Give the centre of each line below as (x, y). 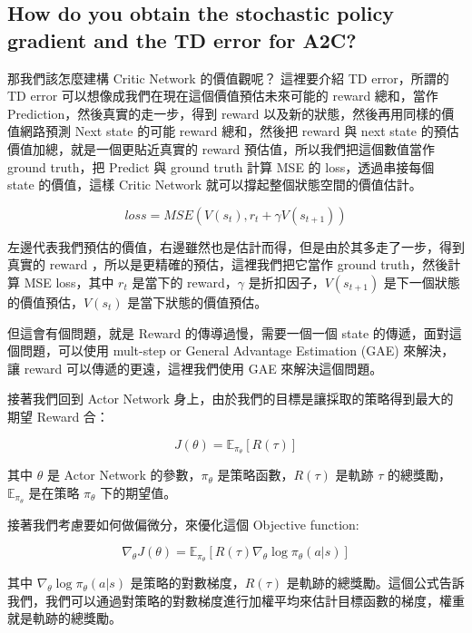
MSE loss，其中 (69, 282)
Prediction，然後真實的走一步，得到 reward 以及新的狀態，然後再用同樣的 (225, 113)
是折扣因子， (286, 282)
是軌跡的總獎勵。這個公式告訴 (375, 583)
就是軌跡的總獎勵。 (64, 618)
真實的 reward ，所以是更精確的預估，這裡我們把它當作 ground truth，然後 (228, 264)
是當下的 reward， (185, 282)
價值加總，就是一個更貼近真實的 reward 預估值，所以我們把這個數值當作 (221, 148)
